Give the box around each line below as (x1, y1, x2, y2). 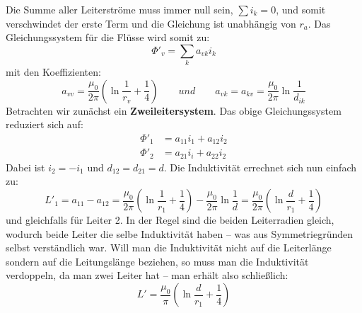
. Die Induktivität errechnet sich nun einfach (163, 159, 356, 174)
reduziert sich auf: (6, 117, 83, 132)
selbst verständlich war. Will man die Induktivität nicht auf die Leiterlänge (6, 240, 332, 255)
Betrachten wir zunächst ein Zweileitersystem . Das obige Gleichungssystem (6, 103, 341, 118)
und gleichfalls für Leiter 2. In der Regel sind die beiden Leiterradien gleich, (6, 212, 334, 227)
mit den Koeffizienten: (6, 64, 101, 79)
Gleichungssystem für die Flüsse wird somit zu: (6, 30, 210, 45)
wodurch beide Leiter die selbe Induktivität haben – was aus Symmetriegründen (6, 226, 353, 241)
